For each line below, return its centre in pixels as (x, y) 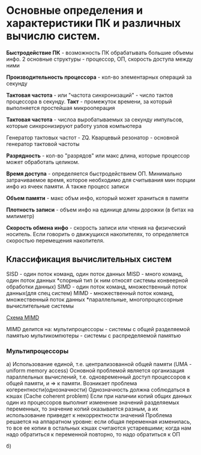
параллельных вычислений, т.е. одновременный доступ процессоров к (98, 377)
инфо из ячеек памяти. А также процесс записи (67, 186)
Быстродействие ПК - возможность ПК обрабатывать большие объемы (100, 52)
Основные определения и (74, 11)
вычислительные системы (40, 306)
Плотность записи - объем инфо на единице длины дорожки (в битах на (100, 209)
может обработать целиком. (43, 162)
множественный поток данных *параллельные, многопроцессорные (95, 299)
